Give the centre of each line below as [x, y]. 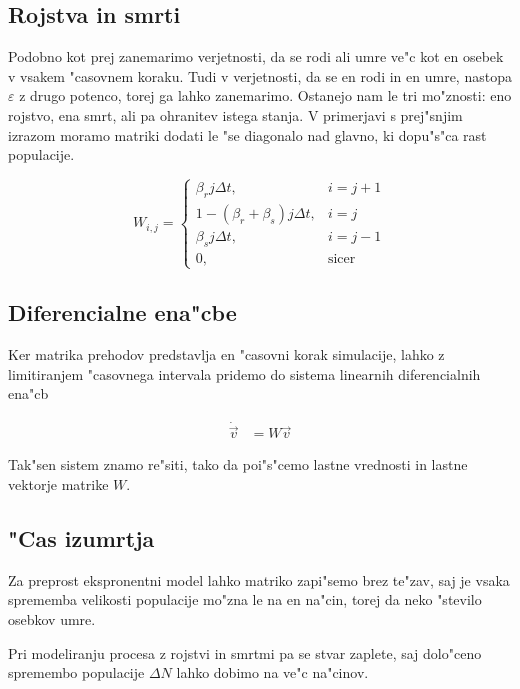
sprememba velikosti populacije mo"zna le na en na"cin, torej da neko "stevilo [245, 599]
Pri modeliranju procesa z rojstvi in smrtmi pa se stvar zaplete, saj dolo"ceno [245, 652]
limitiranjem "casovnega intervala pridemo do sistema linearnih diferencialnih [244, 373]
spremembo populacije [76, 672]
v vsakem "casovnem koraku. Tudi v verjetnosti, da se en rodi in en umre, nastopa [260, 75]
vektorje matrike [58, 484]
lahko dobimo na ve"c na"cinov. [272, 672]
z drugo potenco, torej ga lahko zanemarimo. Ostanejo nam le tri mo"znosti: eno [265, 95]
